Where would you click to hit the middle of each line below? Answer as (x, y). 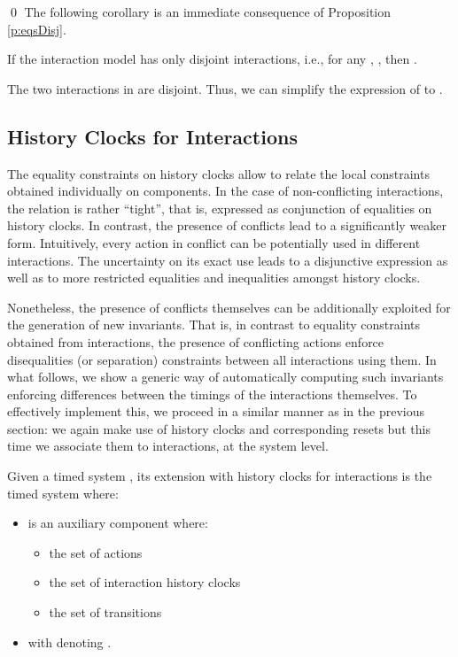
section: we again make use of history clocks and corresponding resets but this (219, 428)
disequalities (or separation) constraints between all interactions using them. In (222, 359)
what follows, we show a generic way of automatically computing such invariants (225, 377)
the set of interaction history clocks (145, 582)
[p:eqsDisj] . (37, 29)
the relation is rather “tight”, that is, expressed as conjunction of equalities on (220, 208)
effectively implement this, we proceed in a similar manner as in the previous (216, 411)
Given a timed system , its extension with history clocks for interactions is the (220, 476)
